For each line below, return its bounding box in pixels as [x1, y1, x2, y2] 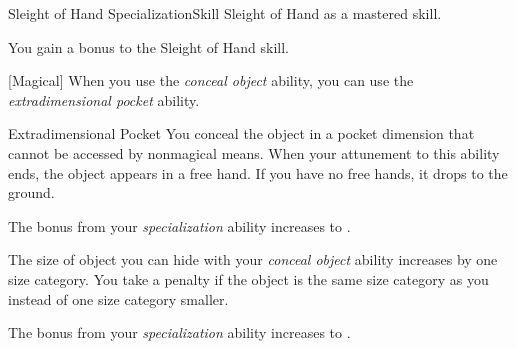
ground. [8, 182, 55, 203]
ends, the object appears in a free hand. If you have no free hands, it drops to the [8, 162, 508, 183]
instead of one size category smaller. [8, 288, 229, 309]
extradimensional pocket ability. [8, 89, 200, 110]
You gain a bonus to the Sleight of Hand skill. [8, 36, 289, 57]
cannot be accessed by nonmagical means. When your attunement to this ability [8, 142, 500, 163]
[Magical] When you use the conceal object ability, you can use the [8, 70, 414, 91]
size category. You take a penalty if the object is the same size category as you [8, 268, 489, 289]
